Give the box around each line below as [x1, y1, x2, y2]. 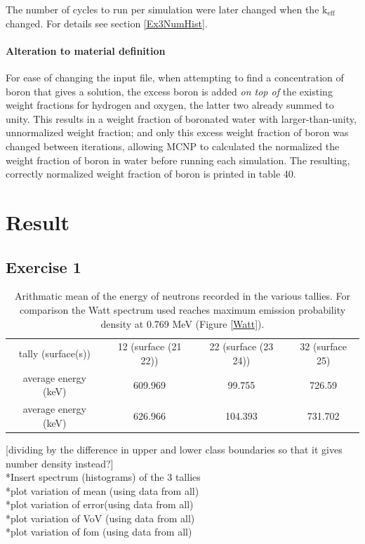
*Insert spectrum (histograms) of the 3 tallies [6, 470, 201, 484]
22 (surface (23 [209, 339, 274, 354]
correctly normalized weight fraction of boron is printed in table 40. [6, 166, 296, 181]
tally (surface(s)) [18, 346, 91, 361]
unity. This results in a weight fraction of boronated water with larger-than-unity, [6, 111, 357, 126]
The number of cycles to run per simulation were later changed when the [6, 2, 319, 16]
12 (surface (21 [117, 339, 182, 354]
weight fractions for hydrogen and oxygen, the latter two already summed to [6, 98, 334, 112]
